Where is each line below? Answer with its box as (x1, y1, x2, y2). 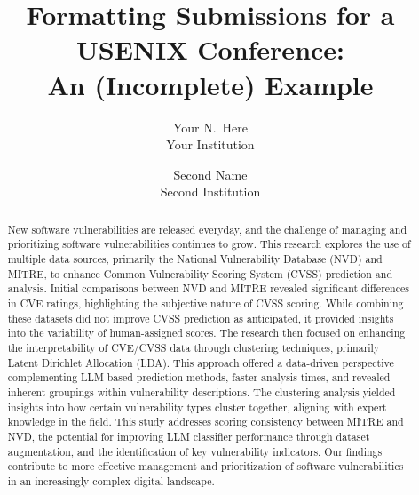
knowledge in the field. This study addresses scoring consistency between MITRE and (7, 414, 404, 429)
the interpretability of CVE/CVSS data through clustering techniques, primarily (7, 339, 380, 355)
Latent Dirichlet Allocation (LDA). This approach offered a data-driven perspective (7, 355, 394, 370)
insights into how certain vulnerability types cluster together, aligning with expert (7, 399, 387, 414)
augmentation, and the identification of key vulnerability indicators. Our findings (7, 443, 383, 459)
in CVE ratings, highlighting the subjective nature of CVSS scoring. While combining (7, 295, 404, 310)
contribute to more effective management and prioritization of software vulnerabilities (7, 459, 404, 474)
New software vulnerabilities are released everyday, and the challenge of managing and (7, 221, 407, 236)
